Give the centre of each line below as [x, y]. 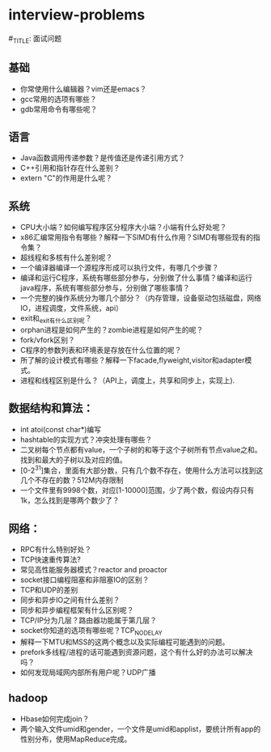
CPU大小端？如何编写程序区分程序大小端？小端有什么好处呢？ [123, 227]
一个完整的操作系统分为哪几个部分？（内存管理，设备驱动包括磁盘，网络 [140, 298]
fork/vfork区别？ [47, 340]
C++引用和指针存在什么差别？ [70, 168]
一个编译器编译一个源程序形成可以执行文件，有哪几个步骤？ [119, 268]
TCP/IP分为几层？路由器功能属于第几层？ [89, 620]
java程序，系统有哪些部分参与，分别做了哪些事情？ [105, 288]
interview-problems [77, 15]
